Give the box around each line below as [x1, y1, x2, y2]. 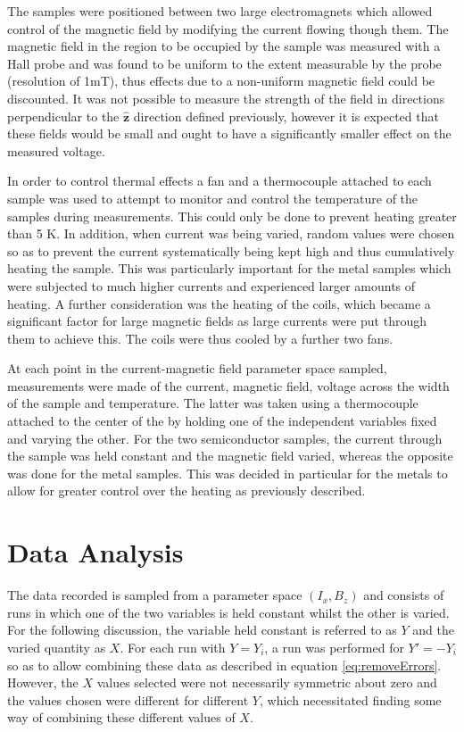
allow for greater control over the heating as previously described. [7, 481, 366, 500]
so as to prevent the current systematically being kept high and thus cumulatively [7, 241, 455, 260]
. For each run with [120, 637, 226, 656]
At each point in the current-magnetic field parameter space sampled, [7, 359, 387, 378]
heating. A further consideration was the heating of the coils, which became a [7, 294, 431, 312]
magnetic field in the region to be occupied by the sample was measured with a [7, 37, 441, 55]
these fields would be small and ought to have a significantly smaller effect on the [7, 124, 452, 143]
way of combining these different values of [7, 708, 236, 727]
